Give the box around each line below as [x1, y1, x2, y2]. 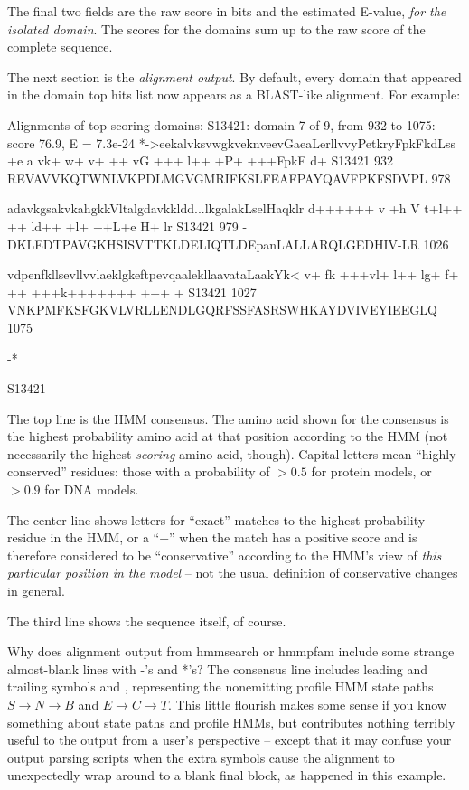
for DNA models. [44, 480, 139, 499]
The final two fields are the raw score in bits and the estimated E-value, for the [7, 2, 446, 20]
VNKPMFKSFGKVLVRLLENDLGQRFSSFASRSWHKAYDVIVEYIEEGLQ [7, 300, 437, 319]
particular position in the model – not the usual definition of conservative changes [7, 563, 458, 582]
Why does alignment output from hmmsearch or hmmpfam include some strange [7, 642, 455, 661]
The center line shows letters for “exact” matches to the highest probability [7, 510, 426, 529]
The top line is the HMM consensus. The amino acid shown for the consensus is [7, 409, 449, 428]
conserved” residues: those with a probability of [7, 462, 270, 481]
